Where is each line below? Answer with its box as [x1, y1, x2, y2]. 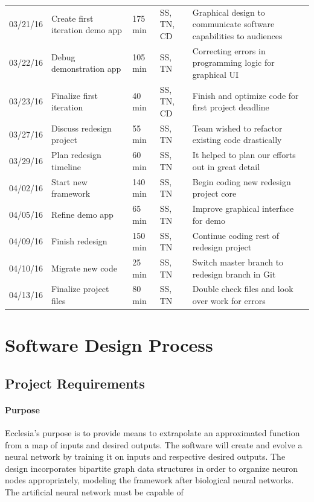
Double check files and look [192, 282, 293, 295]
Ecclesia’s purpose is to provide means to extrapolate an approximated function [5, 427, 300, 439]
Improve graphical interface [192, 202, 294, 215]
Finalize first [51, 89, 98, 101]
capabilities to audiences [192, 29, 283, 42]
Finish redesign [51, 235, 107, 247]
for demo [192, 214, 225, 226]
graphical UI [192, 68, 239, 80]
